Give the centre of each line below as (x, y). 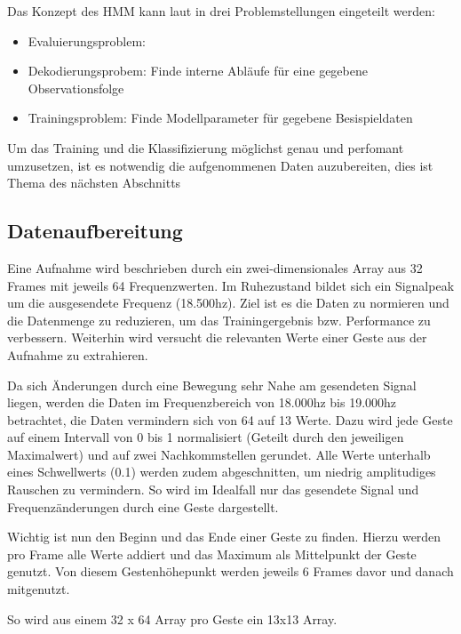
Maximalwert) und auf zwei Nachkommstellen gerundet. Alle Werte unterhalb (219, 454)
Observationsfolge (76, 88)
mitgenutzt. (39, 589)
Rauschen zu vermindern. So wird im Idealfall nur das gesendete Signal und (213, 490)
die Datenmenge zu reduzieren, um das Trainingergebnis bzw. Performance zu (219, 320)
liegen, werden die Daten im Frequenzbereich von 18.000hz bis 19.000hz (202, 402)
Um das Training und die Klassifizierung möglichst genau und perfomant (206, 147)
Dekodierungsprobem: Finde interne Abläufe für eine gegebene (198, 71)
